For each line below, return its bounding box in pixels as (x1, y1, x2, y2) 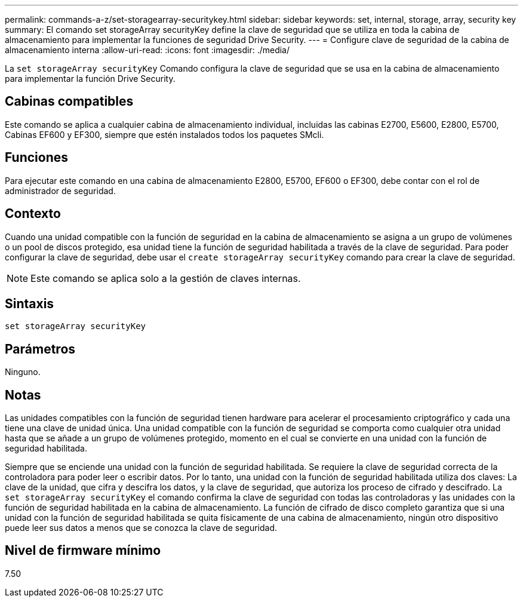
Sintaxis (5, 296, 54, 311)
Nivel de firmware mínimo (5, 543, 161, 558)
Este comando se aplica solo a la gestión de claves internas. (30, 272, 301, 284)
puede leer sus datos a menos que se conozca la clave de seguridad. (5, 523, 278, 533)
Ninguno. (5, 367, 41, 377)
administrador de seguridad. (5, 185, 116, 196)
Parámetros (5, 341, 76, 357)
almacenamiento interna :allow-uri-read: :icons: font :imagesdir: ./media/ (5, 45, 290, 55)
